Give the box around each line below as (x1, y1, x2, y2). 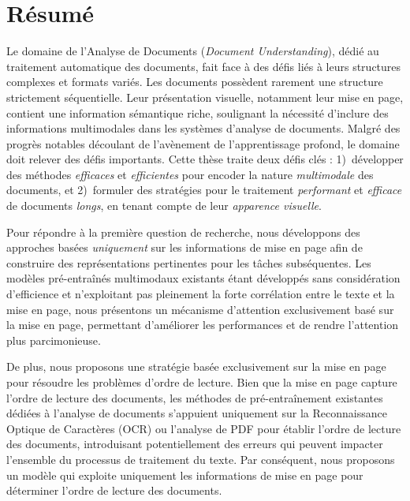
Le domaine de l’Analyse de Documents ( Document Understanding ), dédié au (6, 43, 379, 59)
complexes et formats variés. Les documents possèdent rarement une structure (6, 73, 383, 90)
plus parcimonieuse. (6, 331, 101, 348)
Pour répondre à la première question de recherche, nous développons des (6, 223, 360, 240)
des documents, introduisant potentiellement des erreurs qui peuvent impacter (6, 436, 383, 452)
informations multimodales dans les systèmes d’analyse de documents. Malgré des (6, 120, 401, 136)
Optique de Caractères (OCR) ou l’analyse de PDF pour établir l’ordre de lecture (6, 420, 401, 436)
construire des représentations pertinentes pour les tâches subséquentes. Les (6, 254, 371, 271)
